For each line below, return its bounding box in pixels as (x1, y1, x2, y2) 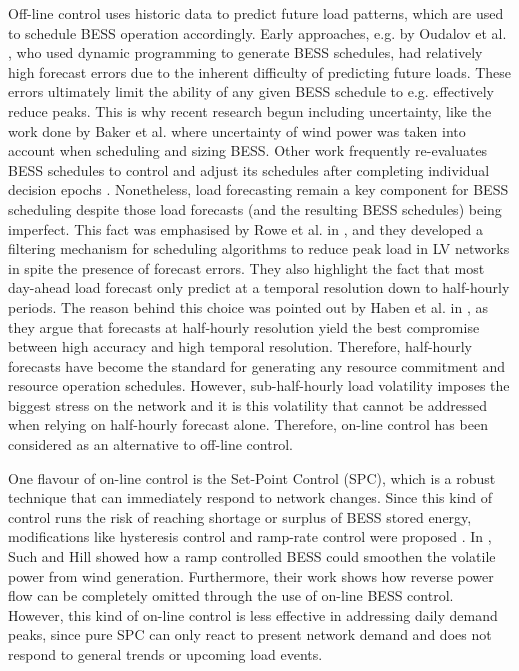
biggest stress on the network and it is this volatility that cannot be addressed (8, 394, 488, 415)
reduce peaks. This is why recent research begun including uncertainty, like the (8, 100, 492, 121)
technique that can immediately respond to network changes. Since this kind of (8, 487, 493, 508)
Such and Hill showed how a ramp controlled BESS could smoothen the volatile (8, 546, 496, 567)
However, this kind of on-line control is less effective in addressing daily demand (8, 604, 498, 625)
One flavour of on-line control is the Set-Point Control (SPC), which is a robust (8, 467, 496, 488)
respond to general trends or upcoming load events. (8, 644, 323, 664)
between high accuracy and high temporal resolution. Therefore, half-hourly (8, 336, 472, 357)
